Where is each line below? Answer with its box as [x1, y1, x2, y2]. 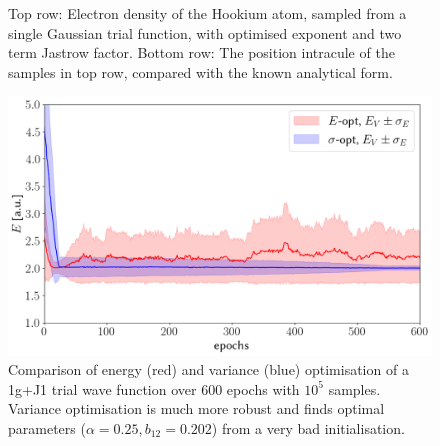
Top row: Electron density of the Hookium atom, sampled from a [8, 3, 407, 23]
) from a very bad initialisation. [211, 417, 405, 438]
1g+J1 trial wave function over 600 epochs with [8, 378, 300, 399]
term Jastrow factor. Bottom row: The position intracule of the [8, 42, 395, 63]
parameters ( [8, 417, 86, 438]
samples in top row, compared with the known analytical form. [8, 61, 393, 82]
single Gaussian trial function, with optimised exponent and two [8, 22, 402, 43]
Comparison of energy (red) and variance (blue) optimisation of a [8, 359, 409, 380]
